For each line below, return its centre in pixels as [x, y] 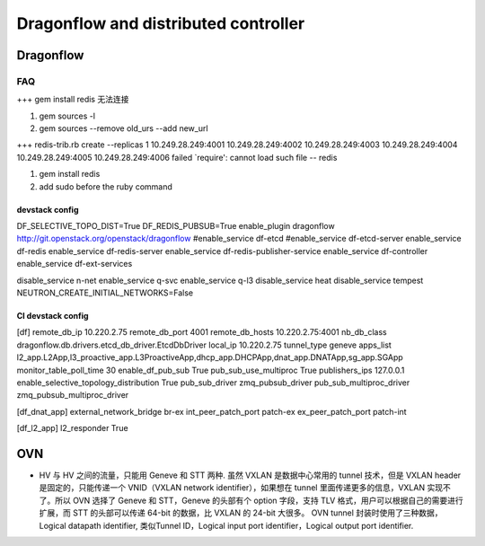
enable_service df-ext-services [75, 264]
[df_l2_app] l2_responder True [73, 428]
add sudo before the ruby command [106, 186]
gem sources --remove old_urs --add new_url [123, 128]
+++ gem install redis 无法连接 [73, 100]
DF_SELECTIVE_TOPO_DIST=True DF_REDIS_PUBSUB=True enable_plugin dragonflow [176, 226]
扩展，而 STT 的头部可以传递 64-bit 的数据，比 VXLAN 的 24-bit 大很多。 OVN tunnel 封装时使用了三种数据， [241, 513]
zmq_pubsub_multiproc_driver [73, 395]
